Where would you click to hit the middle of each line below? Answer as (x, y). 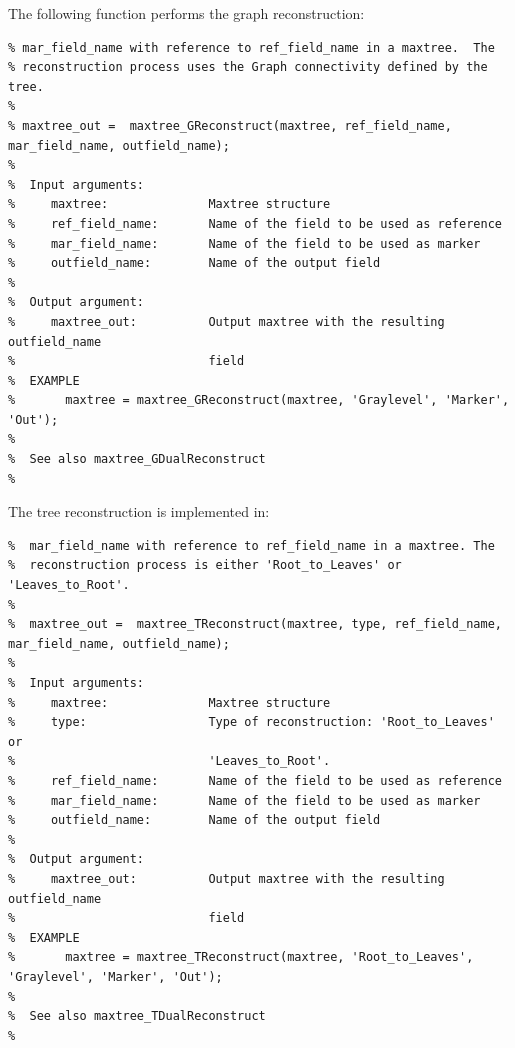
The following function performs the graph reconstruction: (186, 13)
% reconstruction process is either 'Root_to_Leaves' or (205, 565)
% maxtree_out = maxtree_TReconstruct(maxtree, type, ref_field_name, (255, 624)
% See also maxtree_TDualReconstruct (137, 1016)
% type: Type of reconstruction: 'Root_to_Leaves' (251, 722)
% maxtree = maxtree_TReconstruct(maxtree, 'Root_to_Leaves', (241, 957)
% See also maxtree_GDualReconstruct (137, 459)
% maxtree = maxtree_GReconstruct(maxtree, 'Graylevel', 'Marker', (259, 400)
